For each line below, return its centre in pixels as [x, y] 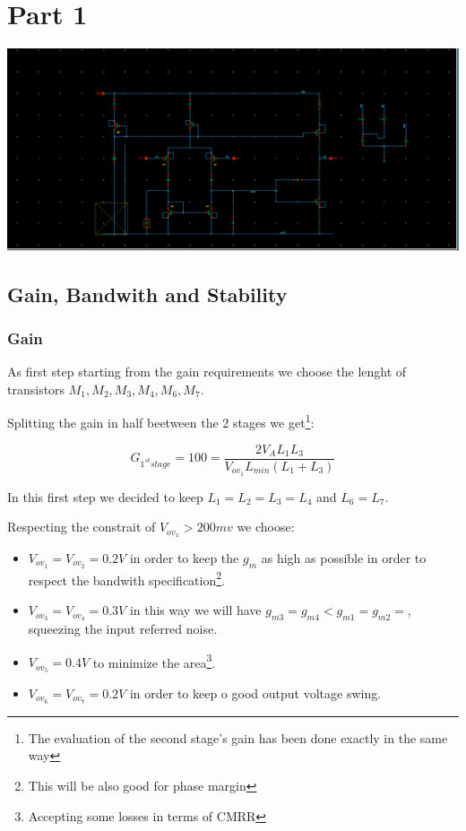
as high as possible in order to [344, 557]
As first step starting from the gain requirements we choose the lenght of [207, 372]
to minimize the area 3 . [154, 661]
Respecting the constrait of [82, 527]
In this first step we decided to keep [105, 496]
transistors [36, 389]
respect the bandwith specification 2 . [126, 578]
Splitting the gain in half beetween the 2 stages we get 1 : [161, 421]
